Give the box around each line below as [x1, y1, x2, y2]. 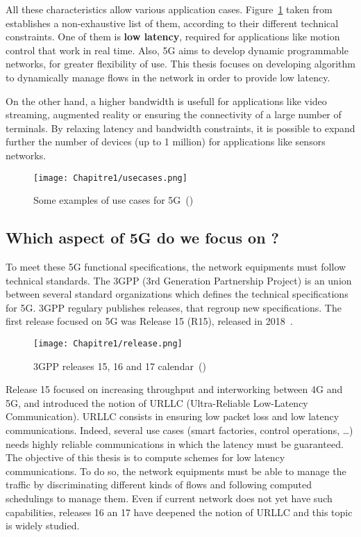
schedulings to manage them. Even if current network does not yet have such [6, 490, 333, 505]
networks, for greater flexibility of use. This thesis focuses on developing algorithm [6, 56, 355, 71]
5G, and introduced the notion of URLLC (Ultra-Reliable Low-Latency [6, 395, 308, 410]
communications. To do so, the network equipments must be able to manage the [6, 463, 346, 478]
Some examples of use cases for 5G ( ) [33, 193, 194, 207]
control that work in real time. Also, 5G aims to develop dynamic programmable [6, 42, 349, 57]
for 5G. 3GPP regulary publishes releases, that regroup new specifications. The [6, 300, 342, 314]
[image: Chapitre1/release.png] [33, 338, 183, 348]
